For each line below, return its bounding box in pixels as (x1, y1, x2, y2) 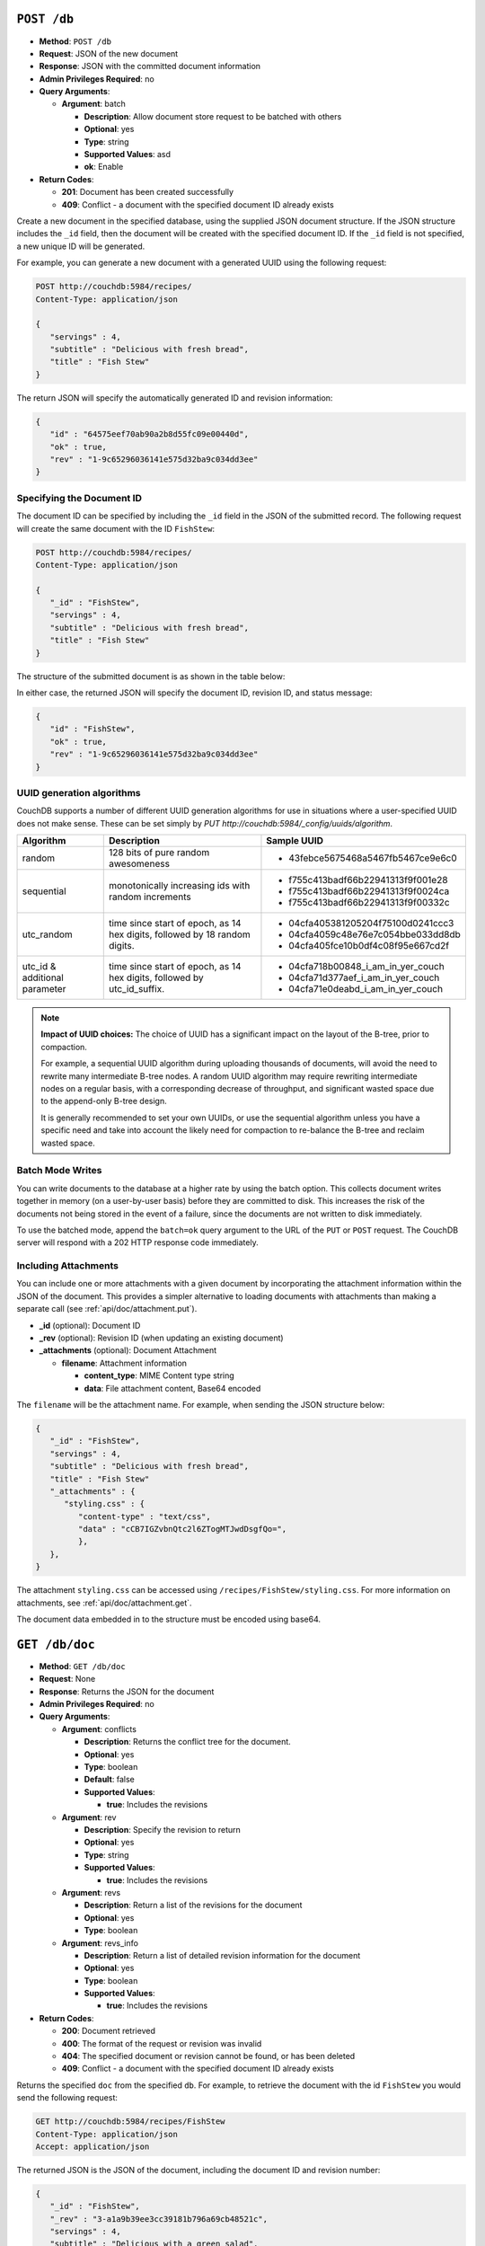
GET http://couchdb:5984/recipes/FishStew (35, 2117, 225, 2127)
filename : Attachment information (61, 1357, 188, 1368)
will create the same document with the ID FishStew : (16, 523, 216, 534)
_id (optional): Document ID (39, 1320, 141, 1331)
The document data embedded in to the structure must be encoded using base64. (16, 1614, 322, 1624)
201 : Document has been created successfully (61, 187, 234, 198)
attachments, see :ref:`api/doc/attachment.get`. (16, 1597, 192, 1608)
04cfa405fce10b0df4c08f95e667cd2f (288, 940, 449, 952)
